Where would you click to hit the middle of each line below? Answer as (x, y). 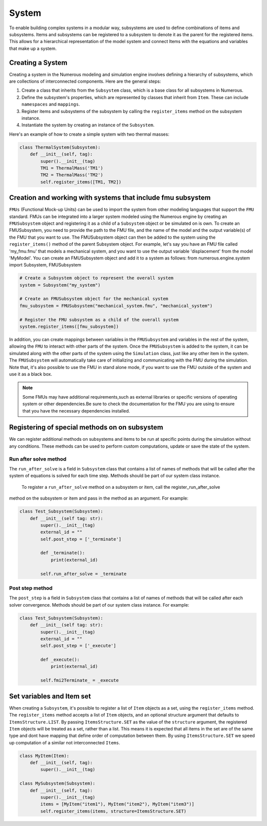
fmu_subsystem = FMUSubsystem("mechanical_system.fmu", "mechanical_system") (116, 306)
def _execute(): (60, 660)
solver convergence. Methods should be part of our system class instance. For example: (99, 605)
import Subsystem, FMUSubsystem (45, 265)
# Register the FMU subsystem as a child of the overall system (99, 320)
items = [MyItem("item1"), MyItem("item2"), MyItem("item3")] (117, 804)
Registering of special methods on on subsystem (86, 428)
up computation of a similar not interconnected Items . (65, 742)
